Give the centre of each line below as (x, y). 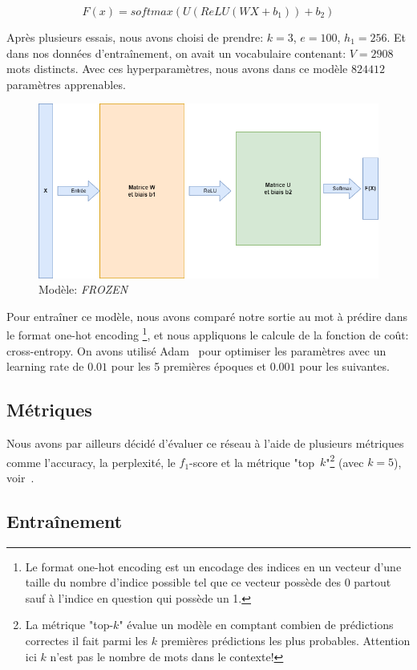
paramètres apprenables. (66, 84)
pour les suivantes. (344, 366)
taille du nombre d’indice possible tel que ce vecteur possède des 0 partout (208, 582)
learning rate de (45, 366)
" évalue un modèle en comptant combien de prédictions (256, 625)
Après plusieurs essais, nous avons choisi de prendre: (135, 37)
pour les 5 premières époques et (188, 366)
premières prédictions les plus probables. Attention (285, 641)
